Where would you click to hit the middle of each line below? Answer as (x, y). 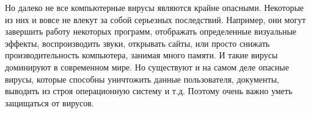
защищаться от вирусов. (49, 102)
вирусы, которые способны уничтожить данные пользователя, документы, (142, 79)
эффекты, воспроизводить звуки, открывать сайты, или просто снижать (137, 43)
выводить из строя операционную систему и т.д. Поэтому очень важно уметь (149, 91)
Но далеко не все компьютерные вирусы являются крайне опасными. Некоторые (155, 7)
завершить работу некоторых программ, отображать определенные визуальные (151, 31)
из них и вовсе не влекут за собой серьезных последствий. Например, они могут (155, 19)
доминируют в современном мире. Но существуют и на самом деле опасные (147, 67)
